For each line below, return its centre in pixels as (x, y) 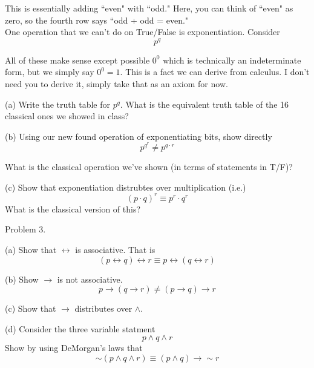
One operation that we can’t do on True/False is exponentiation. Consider (142, 32)
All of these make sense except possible (77, 60)
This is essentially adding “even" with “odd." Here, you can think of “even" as (149, 8)
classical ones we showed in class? (67, 116)
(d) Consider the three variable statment (80, 328)
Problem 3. (25, 229)
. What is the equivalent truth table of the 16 (204, 104)
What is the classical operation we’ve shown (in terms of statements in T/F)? (149, 167)
